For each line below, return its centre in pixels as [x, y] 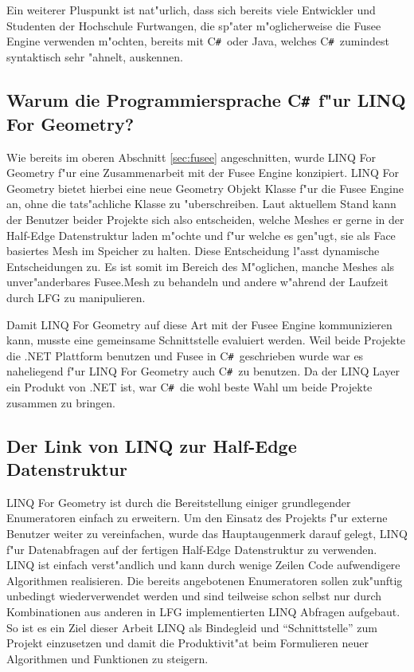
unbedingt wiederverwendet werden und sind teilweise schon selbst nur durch [194, 596]
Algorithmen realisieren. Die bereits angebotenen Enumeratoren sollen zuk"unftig [205, 580]
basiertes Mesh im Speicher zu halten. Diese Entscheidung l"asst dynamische [193, 251]
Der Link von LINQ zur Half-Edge [152, 445]
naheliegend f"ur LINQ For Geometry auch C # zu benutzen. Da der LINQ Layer [203, 371]
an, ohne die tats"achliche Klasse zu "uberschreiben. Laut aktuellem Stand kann [201, 204]
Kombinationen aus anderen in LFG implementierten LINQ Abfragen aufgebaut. [203, 612]
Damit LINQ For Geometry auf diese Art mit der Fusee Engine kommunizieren [199, 324]
